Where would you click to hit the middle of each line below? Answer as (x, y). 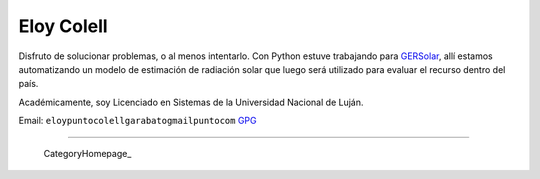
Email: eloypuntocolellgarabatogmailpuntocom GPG (137, 121)
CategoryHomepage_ (87, 153)
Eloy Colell (63, 26)
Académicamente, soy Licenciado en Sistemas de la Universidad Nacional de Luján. (191, 102)
